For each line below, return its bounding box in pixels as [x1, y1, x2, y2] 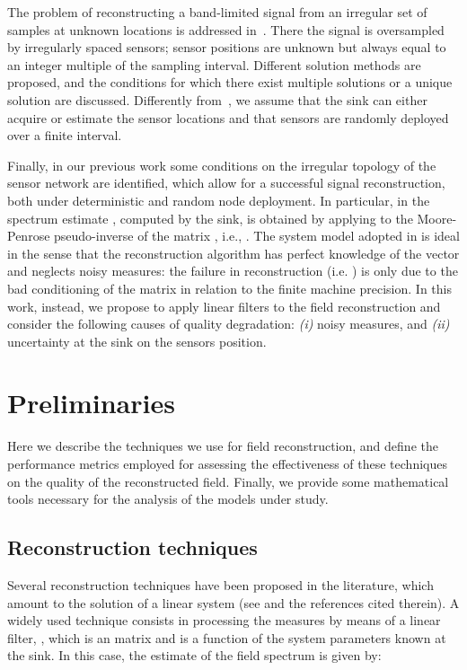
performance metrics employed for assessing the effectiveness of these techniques [7, 454, 447, 472]
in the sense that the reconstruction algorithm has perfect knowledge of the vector [7, 243, 460, 262]
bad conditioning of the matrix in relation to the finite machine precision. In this [7, 278, 452, 297]
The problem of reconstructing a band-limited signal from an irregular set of [7, 3, 427, 21]
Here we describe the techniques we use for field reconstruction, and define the [7, 436, 438, 455]
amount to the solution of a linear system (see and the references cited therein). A [7, 593, 460, 612]
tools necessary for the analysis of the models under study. [7, 489, 329, 508]
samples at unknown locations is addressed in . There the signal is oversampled [7, 20, 445, 39]
